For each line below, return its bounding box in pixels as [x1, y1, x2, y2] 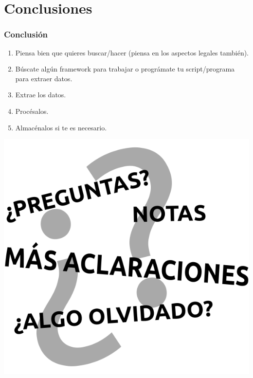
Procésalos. [15, 106, 49, 116]
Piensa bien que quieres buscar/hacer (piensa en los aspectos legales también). [15, 47, 249, 57]
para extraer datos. [15, 73, 72, 83]
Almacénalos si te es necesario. [15, 122, 107, 132]
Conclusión [4, 28, 48, 40]
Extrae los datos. [15, 90, 66, 100]
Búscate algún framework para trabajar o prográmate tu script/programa [15, 64, 235, 74]
